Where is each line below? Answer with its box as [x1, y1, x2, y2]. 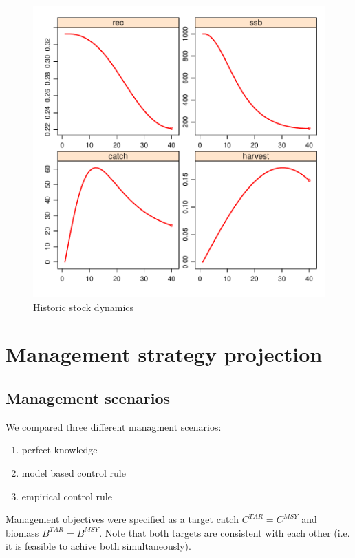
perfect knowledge [21, 442, 98, 457]
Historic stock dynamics [33, 299, 134, 314]
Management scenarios [6, 387, 171, 408]
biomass [6, 525, 39, 539]
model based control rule [21, 465, 126, 480]
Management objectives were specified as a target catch [6, 512, 239, 526]
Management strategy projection [6, 340, 323, 368]
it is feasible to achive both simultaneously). [6, 539, 191, 553]
